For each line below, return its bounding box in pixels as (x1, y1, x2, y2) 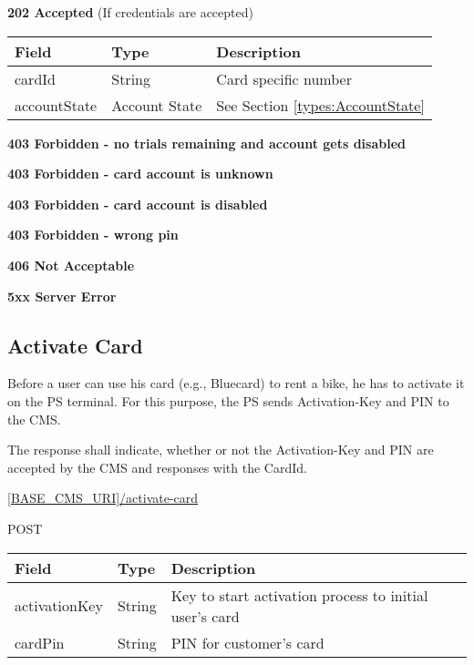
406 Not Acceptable (7, 255, 135, 274)
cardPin (15, 631, 65, 653)
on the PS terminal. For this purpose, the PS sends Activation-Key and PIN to (7, 391, 449, 410)
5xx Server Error (7, 286, 117, 305)
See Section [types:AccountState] (216, 94, 425, 116)
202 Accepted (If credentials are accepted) (7, 3, 253, 21)
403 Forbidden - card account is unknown (7, 164, 273, 183)
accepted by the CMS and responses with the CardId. (7, 457, 307, 476)
